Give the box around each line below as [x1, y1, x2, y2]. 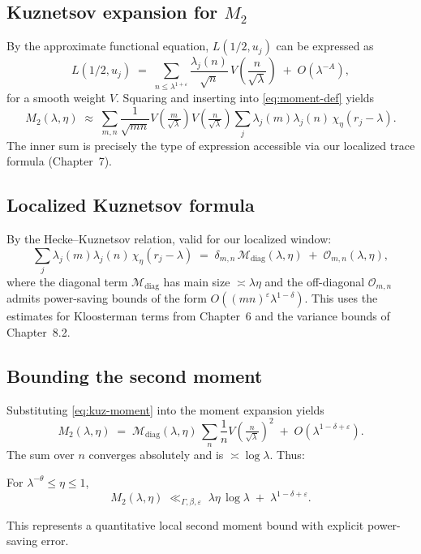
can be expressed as [276, 37, 374, 54]
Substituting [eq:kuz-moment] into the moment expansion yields [6, 401, 324, 418]
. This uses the [304, 290, 378, 307]
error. [41, 532, 69, 549]
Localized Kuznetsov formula [6, 192, 255, 217]
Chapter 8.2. [6, 324, 71, 341]
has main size [163, 273, 230, 290]
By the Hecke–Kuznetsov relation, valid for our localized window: [6, 230, 332, 247]
